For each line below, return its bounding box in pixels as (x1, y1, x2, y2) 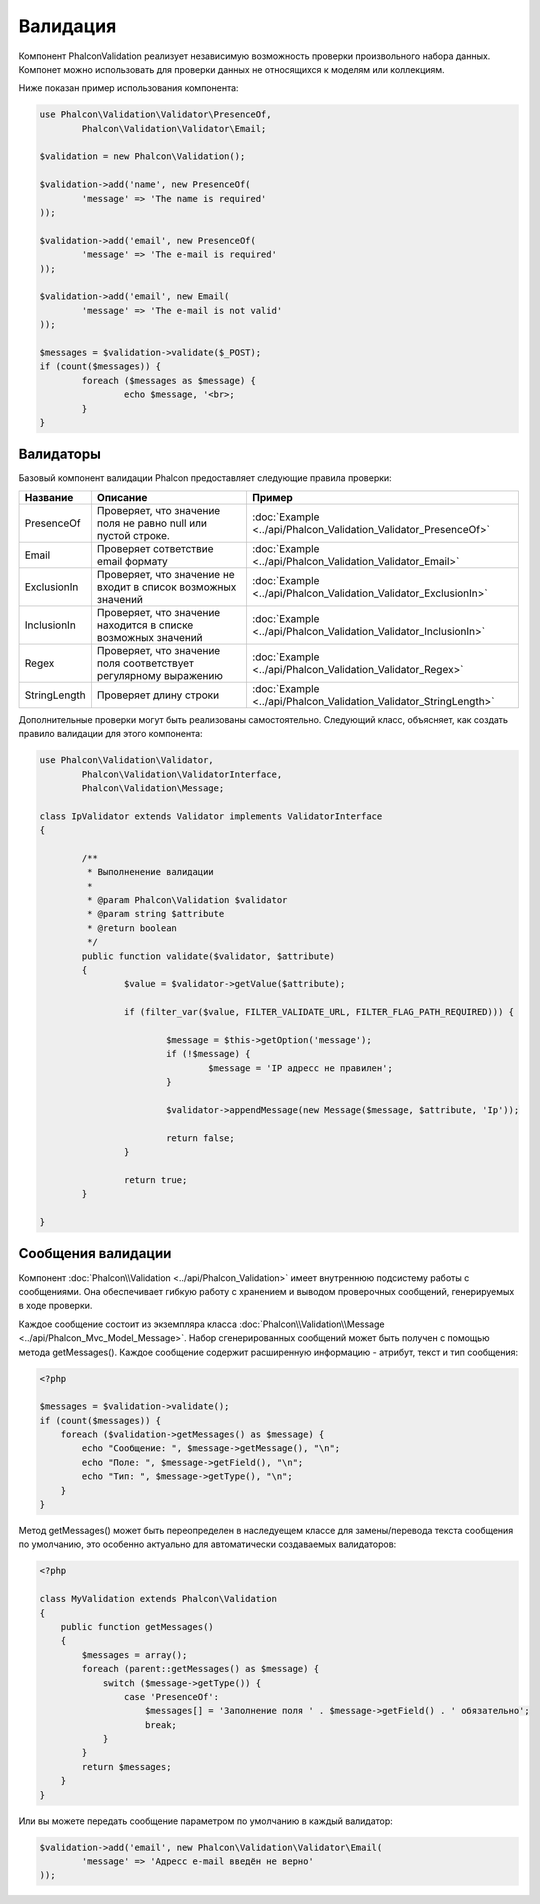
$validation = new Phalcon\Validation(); (39, 151, 246, 162)
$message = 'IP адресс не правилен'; (208, 1062, 394, 1074)
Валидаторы (18, 446, 102, 463)
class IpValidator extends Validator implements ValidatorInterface (39, 810, 383, 822)
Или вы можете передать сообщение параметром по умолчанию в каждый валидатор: (18, 1815, 394, 1827)
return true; (123, 1174, 188, 1185)
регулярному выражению (96, 668, 224, 682)
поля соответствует (96, 656, 194, 670)
